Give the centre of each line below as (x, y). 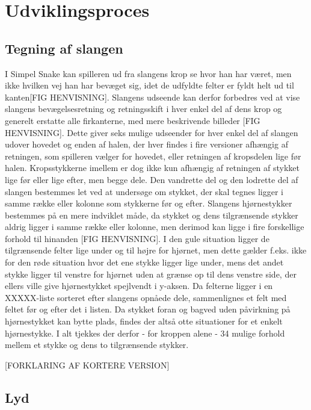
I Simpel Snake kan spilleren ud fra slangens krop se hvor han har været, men (148, 73)
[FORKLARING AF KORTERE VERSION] (87, 365)
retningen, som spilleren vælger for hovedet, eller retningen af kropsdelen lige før (153, 156)
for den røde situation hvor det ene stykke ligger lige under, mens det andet (144, 262)
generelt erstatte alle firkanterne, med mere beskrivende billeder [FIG (133, 120)
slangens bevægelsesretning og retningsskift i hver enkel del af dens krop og (143, 109)
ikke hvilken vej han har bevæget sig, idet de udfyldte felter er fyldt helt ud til (149, 85)
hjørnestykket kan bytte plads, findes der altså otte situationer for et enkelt (144, 321)
